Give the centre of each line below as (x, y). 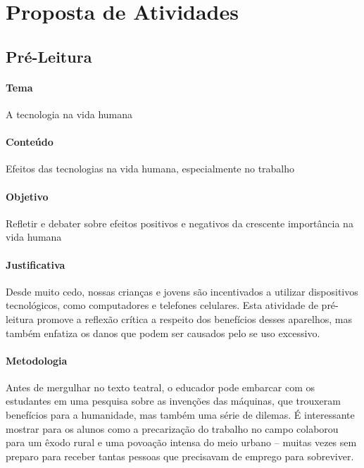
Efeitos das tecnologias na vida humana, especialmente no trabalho (150, 169)
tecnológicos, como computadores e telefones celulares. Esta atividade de (162, 305)
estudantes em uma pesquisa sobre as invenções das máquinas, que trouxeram (173, 401)
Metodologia (37, 360)
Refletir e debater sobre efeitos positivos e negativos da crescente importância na (180, 223)
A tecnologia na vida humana (69, 114)
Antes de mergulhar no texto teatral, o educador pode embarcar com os (161, 387)
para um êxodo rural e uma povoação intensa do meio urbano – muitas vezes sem (181, 442)
